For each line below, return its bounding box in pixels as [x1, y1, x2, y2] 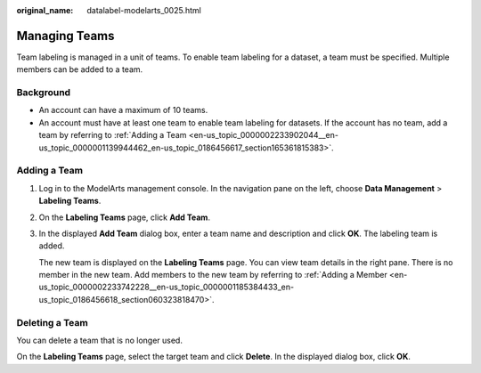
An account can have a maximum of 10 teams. [38, 105, 208, 116]
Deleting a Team [16, 316, 88, 328]
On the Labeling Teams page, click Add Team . [38, 212, 211, 223]
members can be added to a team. [16, 64, 143, 75]
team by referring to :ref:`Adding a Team [38, 130, 187, 141]
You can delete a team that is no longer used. [16, 335, 183, 346]
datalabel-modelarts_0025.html [86, 5, 202, 15]
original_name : [16, 5, 74, 15]
